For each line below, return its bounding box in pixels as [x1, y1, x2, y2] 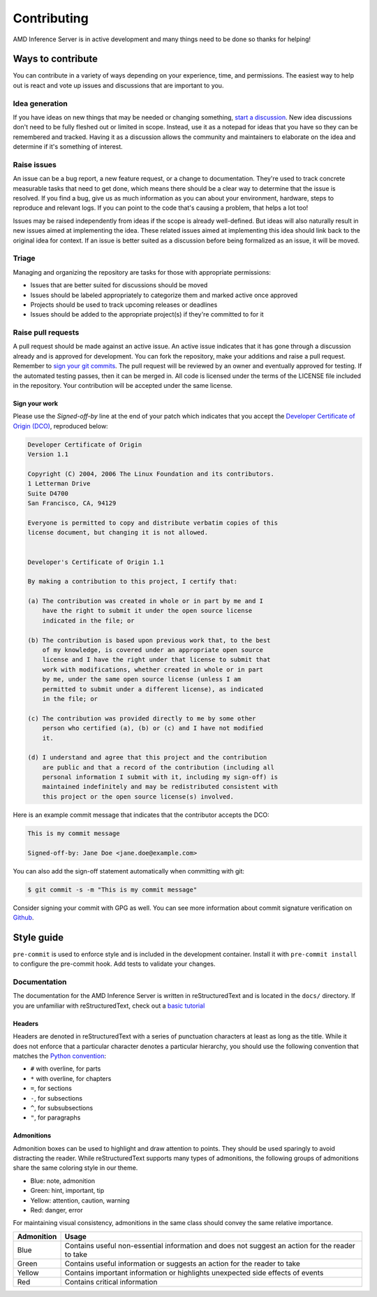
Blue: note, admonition [30, 1176, 96, 1184]
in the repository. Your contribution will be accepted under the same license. [13, 382, 233, 390]
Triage [13, 254, 36, 263]
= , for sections [30, 1084, 73, 1093]
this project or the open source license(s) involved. [42, 792, 234, 800]
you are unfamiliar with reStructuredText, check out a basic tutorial [13, 1001, 205, 1010]
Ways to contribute [13, 53, 98, 65]
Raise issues [13, 159, 57, 169]
